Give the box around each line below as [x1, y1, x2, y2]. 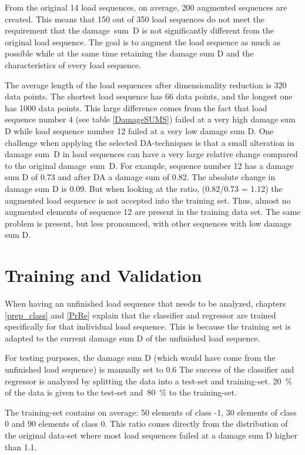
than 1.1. [5, 440, 37, 453]
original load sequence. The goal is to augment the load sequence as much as [5, 35, 280, 48]
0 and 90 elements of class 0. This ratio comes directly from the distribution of [5, 417, 288, 430]
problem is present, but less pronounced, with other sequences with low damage [5, 217, 291, 229]
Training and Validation [5, 263, 202, 287]
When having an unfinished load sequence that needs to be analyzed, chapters [5, 297, 286, 309]
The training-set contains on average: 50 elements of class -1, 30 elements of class [5, 406, 297, 418]
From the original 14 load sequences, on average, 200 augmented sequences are [5, 1, 287, 13]
